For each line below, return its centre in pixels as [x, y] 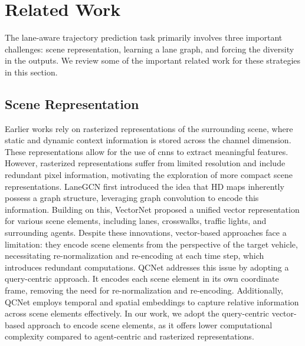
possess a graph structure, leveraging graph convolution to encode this [132, 198]
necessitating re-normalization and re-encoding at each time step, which [135, 256]
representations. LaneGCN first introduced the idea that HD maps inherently [145, 186]
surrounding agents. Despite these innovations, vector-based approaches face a [146, 233]
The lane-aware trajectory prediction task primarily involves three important [144, 37]
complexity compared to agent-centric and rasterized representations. [129, 336]
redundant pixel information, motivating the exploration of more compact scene [149, 175]
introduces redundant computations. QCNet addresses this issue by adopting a [147, 267]
